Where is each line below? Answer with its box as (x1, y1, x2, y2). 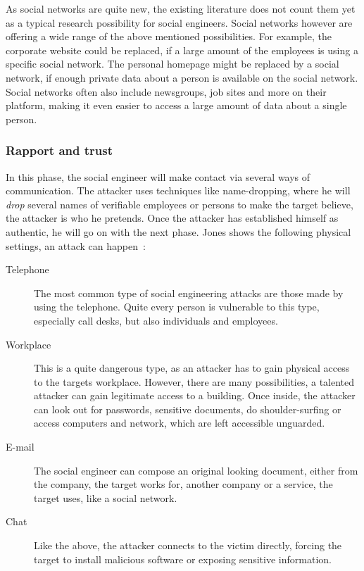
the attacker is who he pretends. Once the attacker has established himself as (6, 211, 339, 225)
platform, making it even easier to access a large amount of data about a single (6, 98, 347, 113)
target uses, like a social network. (34, 490, 177, 505)
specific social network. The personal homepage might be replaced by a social (6, 56, 339, 71)
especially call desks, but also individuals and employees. (34, 313, 278, 327)
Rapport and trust (6, 142, 113, 159)
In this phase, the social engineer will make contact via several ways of (6, 169, 310, 184)
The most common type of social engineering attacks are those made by (34, 285, 344, 300)
